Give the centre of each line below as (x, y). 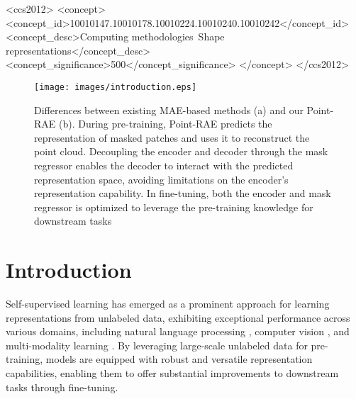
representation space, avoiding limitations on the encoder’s (161, 179)
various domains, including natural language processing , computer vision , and (178, 331)
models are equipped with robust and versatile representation (179, 359)
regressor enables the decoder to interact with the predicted (164, 165)
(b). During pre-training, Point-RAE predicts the (165, 124)
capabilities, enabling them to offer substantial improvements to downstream (172, 373)
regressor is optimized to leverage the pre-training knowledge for (174, 207)
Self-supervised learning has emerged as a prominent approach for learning (168, 304)
